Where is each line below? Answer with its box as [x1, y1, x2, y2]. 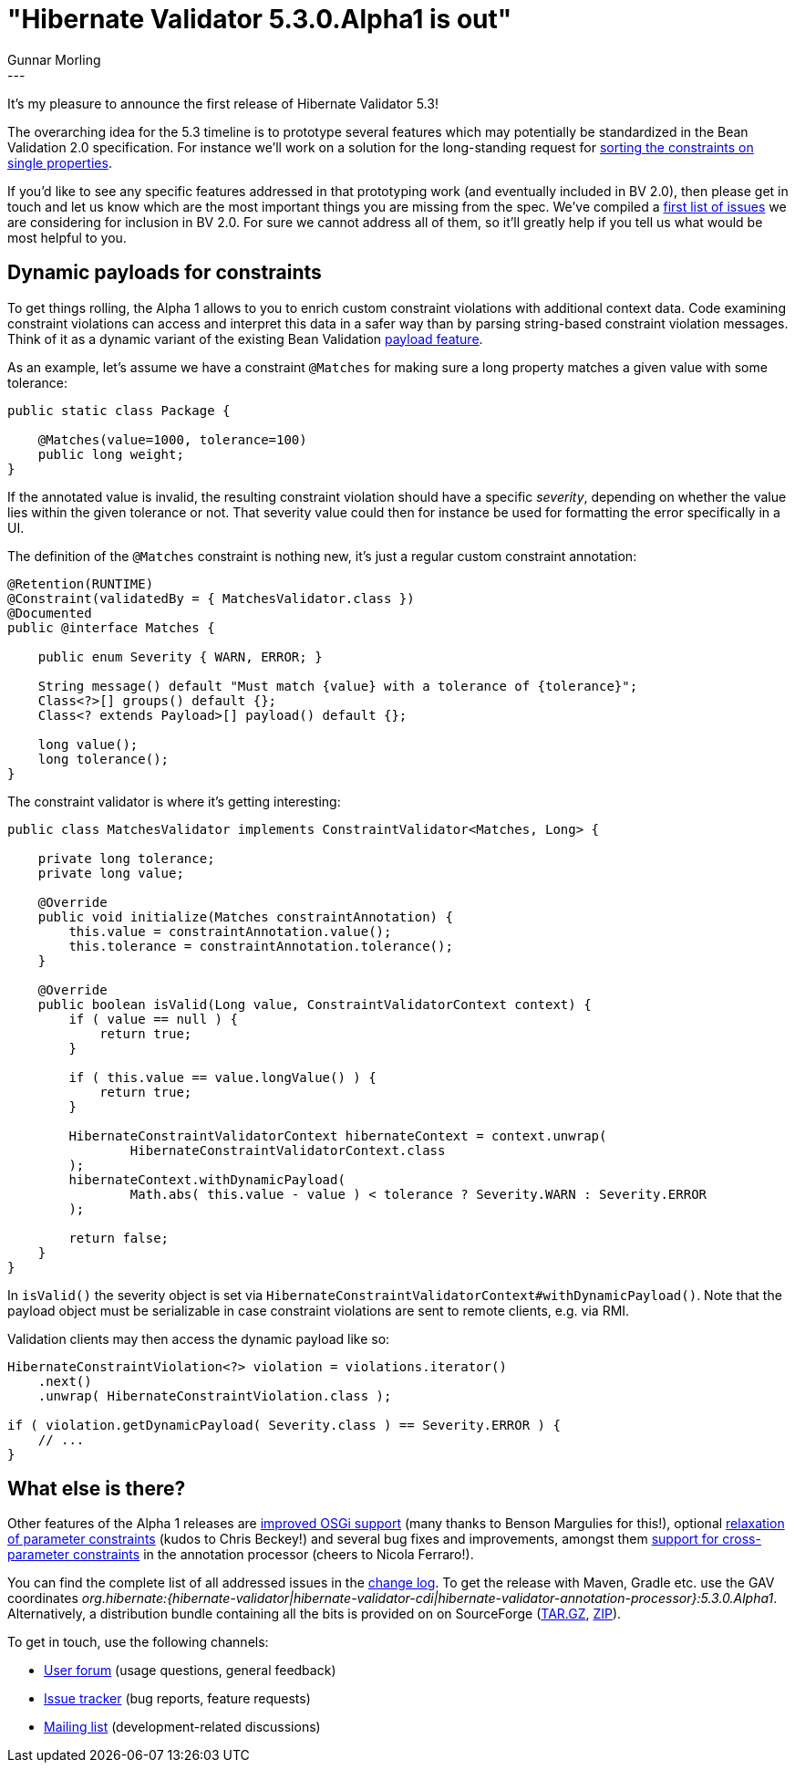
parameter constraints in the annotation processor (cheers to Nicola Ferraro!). [7, 1546, 474, 1563]
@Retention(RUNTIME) [7, 576, 154, 591]
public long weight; [37, 446, 184, 462]
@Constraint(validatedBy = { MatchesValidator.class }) [7, 590, 415, 606]
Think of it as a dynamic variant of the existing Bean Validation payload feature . [7, 330, 483, 347]
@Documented [7, 605, 92, 620]
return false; [68, 1230, 170, 1245]
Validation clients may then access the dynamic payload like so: [7, 1330, 390, 1347]
